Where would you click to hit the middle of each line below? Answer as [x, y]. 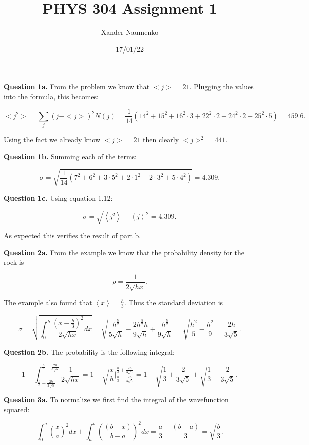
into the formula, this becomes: [51, 96]
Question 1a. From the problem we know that [77, 87]
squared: [17, 409]
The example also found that [48, 302]
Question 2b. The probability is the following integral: [89, 351]
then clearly [161, 140]
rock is [14, 262]
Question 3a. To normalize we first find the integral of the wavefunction [116, 399]
